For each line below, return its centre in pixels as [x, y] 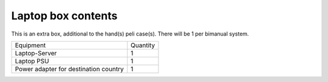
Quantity [143, 45]
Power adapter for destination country [69, 69]
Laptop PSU [32, 61]
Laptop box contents [64, 16]
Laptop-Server [36, 53]
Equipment [30, 45]
